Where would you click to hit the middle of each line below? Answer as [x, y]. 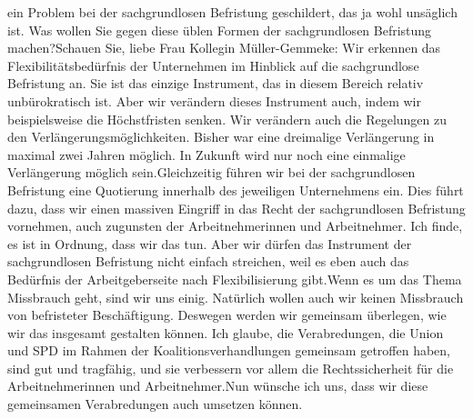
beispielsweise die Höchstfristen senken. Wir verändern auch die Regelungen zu [227, 119]
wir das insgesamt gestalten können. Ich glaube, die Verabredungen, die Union [226, 332]
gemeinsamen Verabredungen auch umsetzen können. [155, 404]
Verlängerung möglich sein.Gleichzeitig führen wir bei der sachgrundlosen [211, 172]
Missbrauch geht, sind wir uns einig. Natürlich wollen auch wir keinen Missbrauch [236, 297]
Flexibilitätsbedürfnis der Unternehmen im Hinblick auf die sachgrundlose [213, 65]
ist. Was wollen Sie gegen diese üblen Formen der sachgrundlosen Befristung [220, 30]
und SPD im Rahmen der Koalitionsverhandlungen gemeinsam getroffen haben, [229, 350]
